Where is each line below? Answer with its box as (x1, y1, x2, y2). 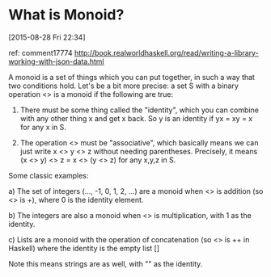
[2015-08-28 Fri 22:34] (8, 32, 87, 42)
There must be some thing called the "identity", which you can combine (19, 105, 259, 115)
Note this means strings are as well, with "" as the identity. (8, 258, 203, 268)
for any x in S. (19, 122, 67, 132)
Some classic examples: (8, 170, 89, 180)
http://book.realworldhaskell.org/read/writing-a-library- (74, 48, 259, 57)
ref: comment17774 (8, 48, 73, 57)
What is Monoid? (8, 6, 125, 24)
